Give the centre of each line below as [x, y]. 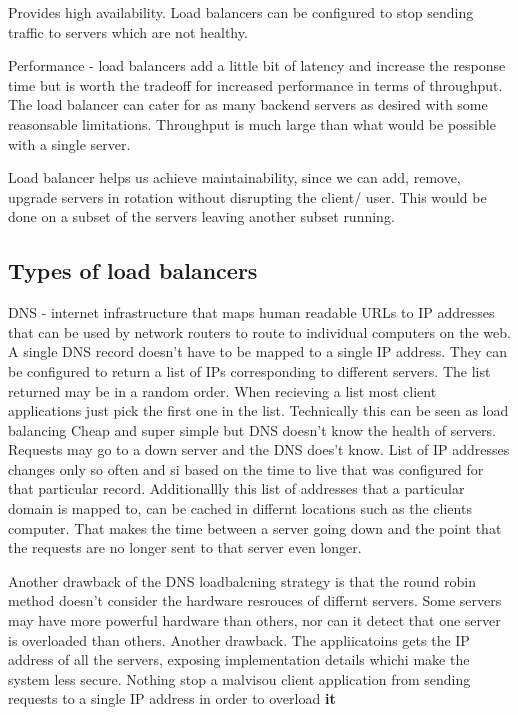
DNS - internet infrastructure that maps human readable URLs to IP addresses [251, 312]
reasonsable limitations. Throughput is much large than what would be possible [252, 123]
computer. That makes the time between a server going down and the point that [255, 527]
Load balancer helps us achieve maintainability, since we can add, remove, [234, 177]
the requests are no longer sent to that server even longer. [185, 547]
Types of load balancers [133, 270]
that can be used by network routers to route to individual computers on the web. [259, 331]
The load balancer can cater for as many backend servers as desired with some [248, 104]
